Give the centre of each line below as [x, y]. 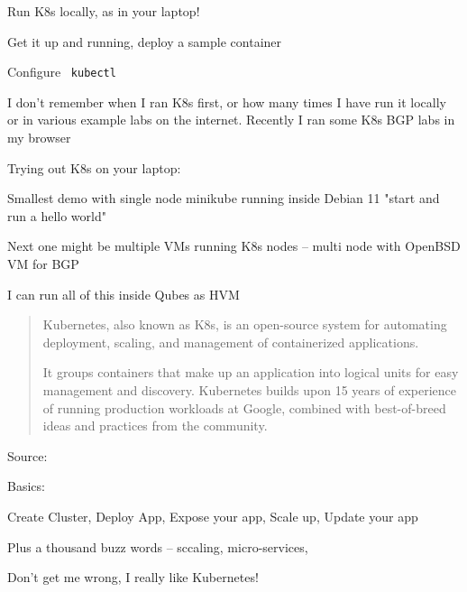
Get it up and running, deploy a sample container [145, 41]
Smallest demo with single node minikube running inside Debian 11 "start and [224, 198]
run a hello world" [57, 215]
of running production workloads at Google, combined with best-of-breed [244, 407]
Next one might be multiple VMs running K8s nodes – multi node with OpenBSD [234, 246]
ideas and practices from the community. [155, 425]
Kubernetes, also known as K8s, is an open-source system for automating [245, 324]
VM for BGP [43, 264]
